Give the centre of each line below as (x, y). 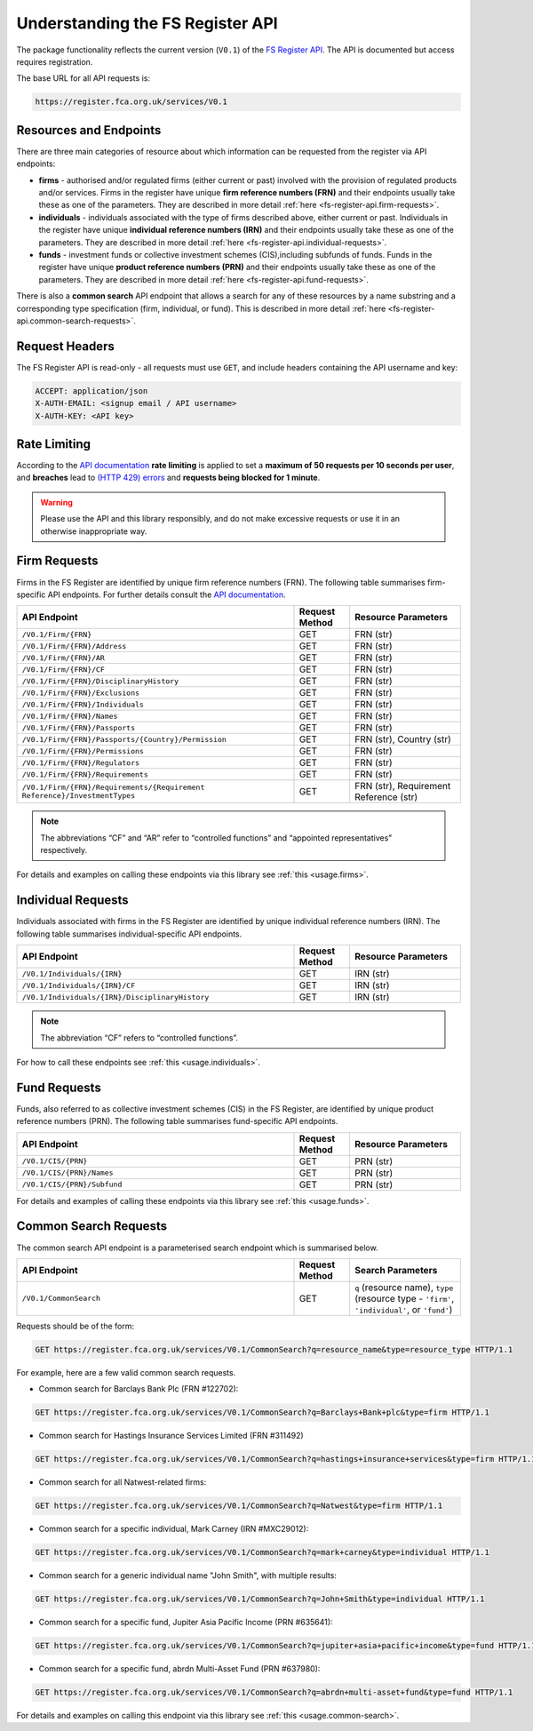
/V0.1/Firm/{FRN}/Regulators (81, 763)
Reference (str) (386, 797)
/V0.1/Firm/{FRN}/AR (64, 658)
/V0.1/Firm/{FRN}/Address (74, 646)
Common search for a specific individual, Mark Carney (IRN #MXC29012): (174, 1529)
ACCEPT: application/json (91, 391)
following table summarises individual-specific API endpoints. (129, 934)
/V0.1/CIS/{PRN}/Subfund (72, 1185)
